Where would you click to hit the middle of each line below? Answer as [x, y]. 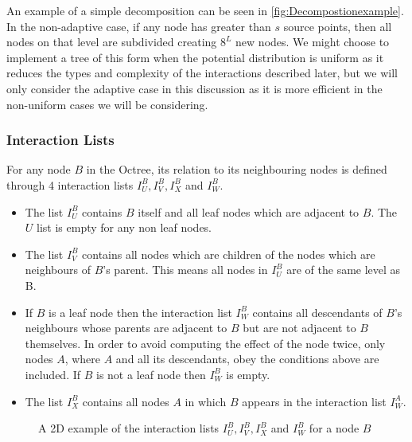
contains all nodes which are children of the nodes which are [229, 254]
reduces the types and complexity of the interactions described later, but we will [202, 73]
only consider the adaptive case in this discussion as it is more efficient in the [194, 88]
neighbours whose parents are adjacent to [126, 328]
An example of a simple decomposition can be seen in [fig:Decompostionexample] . [205, 10]
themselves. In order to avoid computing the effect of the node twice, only [205, 343]
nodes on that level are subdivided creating [112, 42]
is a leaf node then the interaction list [140, 312]
